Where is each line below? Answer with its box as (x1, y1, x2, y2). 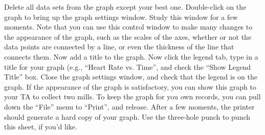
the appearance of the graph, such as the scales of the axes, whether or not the (4, 31, 252, 42)
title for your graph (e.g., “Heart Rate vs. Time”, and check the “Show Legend (4, 61, 251, 72)
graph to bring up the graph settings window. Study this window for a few (4, 11, 238, 22)
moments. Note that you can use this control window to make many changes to (4, 21, 253, 32)
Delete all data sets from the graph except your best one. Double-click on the (4, 2, 247, 12)
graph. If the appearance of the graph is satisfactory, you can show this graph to (4, 81, 256, 92)
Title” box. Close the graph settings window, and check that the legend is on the (4, 71, 257, 82)
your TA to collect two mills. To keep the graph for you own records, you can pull (4, 91, 261, 102)
